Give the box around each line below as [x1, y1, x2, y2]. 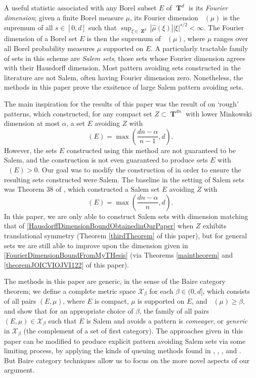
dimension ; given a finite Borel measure [4, 12, 124, 22]
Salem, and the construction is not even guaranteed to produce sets [4, 155, 208, 165]
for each [149, 285, 173, 296]
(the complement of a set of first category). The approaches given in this [23, 325, 243, 336]
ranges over [213, 33, 248, 44]
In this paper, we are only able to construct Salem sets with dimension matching [4, 211, 248, 221]
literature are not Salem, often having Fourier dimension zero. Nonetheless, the [4, 72, 243, 82]
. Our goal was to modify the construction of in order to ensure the [38, 164, 241, 175]
